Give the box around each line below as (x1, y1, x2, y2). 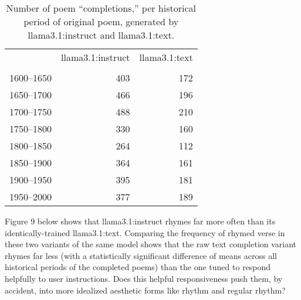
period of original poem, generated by (23, 15, 179, 28)
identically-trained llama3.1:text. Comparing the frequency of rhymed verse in (5, 226, 285, 238)
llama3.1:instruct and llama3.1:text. (28, 28, 175, 42)
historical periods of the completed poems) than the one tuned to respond (5, 261, 271, 273)
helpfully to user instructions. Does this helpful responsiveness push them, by (5, 272, 283, 284)
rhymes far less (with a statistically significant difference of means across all (5, 249, 277, 261)
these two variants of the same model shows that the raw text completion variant (5, 238, 297, 250)
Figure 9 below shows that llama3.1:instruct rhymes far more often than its (5, 215, 276, 227)
